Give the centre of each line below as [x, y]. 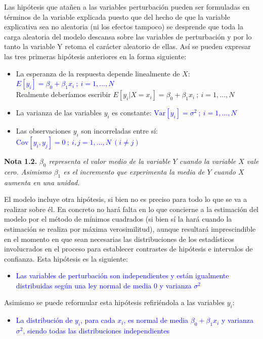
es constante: [132, 113]
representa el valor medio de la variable [109, 161]
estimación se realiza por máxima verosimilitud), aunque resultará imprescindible [130, 228]
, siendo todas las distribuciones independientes [96, 331]
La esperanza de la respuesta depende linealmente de [98, 73]
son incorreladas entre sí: [119, 131]
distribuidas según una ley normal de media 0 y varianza [104, 285]
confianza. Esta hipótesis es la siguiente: [66, 258]
